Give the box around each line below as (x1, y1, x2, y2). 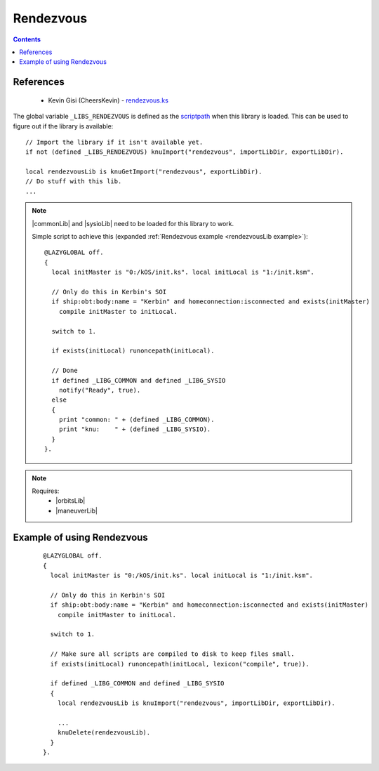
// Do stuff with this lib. (25, 178, 122, 185)
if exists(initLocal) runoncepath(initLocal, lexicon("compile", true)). (50, 660, 310, 668)
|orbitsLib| (55, 496, 86, 505)
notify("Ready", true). (58, 386, 141, 394)
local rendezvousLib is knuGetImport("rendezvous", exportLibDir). (25, 168, 262, 176)
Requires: (32, 487, 60, 495)
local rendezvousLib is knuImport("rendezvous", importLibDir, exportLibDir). (57, 699, 335, 707)
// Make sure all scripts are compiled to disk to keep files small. (50, 650, 295, 658)
